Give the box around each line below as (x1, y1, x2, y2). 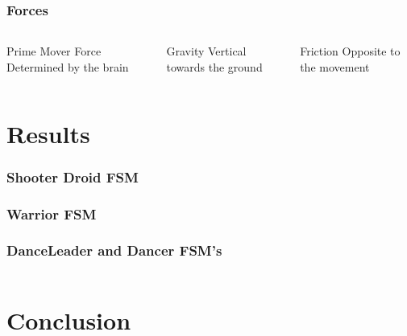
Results (6, 117, 90, 150)
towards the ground (166, 58, 263, 75)
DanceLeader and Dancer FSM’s (6, 240, 222, 260)
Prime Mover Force (6, 43, 102, 59)
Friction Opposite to (300, 43, 401, 59)
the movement (300, 58, 370, 75)
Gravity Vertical (166, 43, 247, 59)
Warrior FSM (6, 203, 97, 223)
